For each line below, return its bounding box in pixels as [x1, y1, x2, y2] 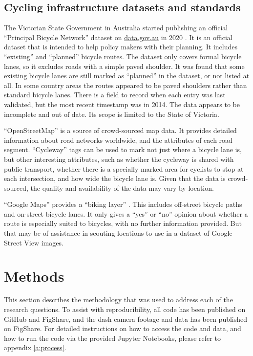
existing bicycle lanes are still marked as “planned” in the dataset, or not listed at [4, 70, 250, 81]
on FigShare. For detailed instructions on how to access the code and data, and [4, 323, 241, 334]
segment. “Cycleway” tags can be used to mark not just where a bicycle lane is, [4, 144, 242, 155]
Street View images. [4, 237, 63, 247]
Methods [4, 266, 64, 286]
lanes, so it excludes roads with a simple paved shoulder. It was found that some [4, 61, 245, 71]
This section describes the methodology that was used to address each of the [4, 294, 233, 305]
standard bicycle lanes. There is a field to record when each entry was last [4, 89, 226, 100]
